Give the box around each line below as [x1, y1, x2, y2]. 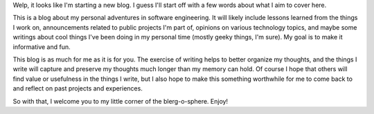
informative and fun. [12, 42, 71, 51]
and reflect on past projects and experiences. [12, 84, 143, 93]
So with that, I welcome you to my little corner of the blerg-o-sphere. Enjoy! [12, 97, 229, 105]
